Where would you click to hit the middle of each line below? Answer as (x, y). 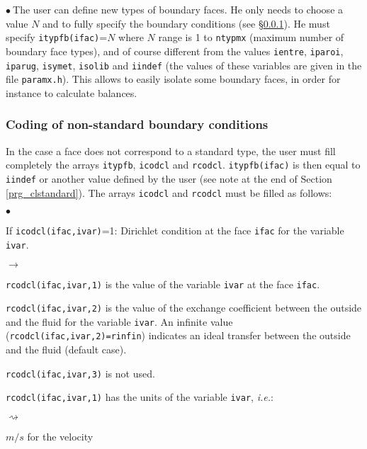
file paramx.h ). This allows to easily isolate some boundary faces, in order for (173, 79)
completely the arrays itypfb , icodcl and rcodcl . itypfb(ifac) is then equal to (183, 165)
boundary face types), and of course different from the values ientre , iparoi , (175, 51)
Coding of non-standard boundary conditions (137, 124)
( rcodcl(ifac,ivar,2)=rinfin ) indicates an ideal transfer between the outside (178, 335)
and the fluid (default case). (66, 349)
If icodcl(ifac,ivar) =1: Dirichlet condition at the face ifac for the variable (175, 231)
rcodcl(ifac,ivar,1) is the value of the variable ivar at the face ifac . (163, 284)
